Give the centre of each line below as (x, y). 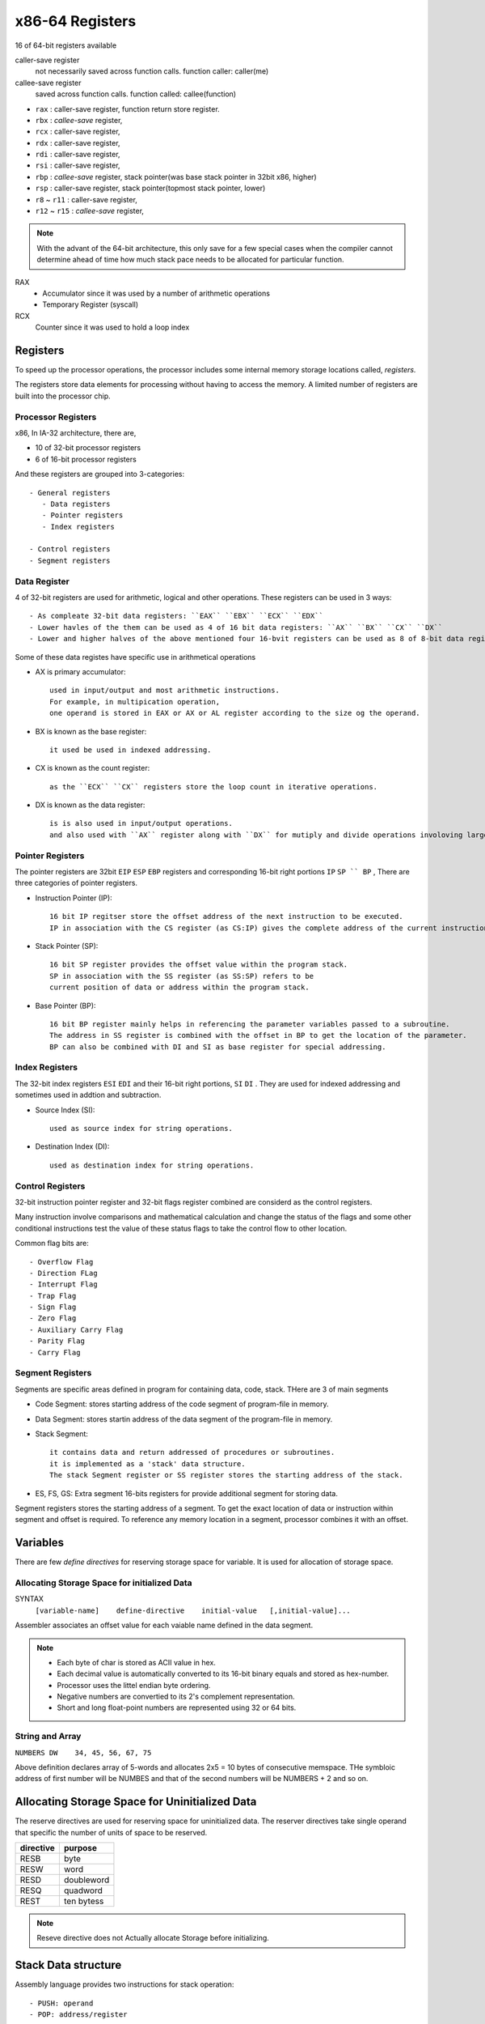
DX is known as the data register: (90, 805)
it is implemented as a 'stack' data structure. (148, 1464)
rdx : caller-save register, (78, 142)
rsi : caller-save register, (78, 165)
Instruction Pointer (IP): (74, 898)
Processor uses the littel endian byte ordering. (134, 1685)
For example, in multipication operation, (135, 702)
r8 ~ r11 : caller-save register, (86, 199)
